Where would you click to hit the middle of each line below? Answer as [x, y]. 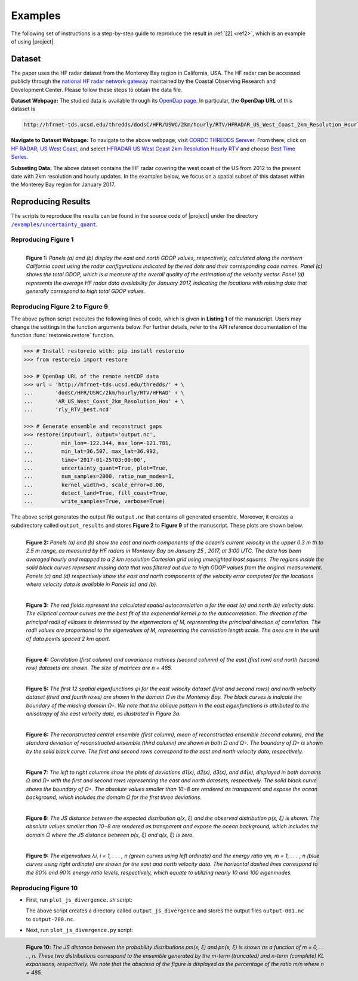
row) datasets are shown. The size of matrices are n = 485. [99, 668]
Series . [20, 157]
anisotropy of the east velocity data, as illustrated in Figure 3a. [104, 714]
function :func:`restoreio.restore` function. [63, 335]
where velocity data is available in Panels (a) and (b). [92, 584]
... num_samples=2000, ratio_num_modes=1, [99, 476]
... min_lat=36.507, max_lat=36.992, [91, 451]
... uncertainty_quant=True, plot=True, [96, 468]
